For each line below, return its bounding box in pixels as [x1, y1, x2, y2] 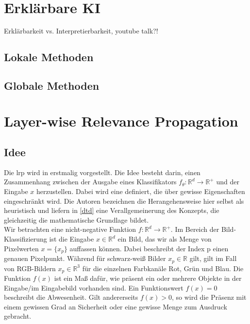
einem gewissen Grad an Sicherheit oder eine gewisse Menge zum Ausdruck [4, 301, 227, 311]
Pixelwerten [4, 243, 39, 253]
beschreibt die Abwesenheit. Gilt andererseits [4, 292, 138, 302]
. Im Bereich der [170, 224, 219, 234]
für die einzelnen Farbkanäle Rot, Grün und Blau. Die [82, 263, 244, 273]
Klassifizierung [4, 234, 47, 244]
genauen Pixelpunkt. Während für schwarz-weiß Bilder [4, 253, 166, 263]
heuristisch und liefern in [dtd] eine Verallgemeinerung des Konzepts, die [4, 205, 219, 215]
